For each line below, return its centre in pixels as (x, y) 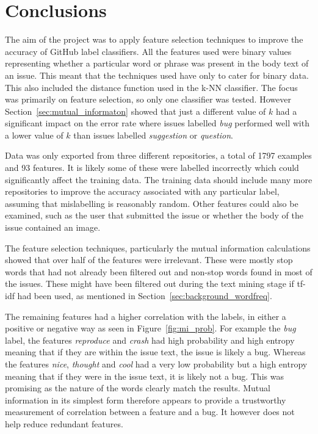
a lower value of (34, 135)
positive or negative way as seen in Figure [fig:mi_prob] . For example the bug (150, 328)
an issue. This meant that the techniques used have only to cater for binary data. (157, 75)
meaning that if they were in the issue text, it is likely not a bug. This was (144, 376)
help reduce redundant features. (64, 423)
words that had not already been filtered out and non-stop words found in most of (159, 271)
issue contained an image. (53, 227)
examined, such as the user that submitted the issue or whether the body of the (154, 215)
